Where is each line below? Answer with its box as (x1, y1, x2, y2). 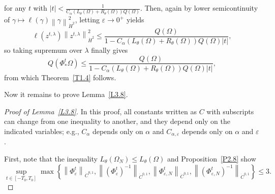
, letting (75, 14, 100, 25)
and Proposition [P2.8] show (167, 153, 256, 164)
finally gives (91, 44, 128, 55)
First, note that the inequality (4, 153, 98, 164)
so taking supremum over (4, 44, 82, 55)
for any (4, 3, 26, 13)
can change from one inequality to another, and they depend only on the (4, 116, 231, 126)
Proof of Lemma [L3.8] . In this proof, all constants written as (4, 106, 197, 116)
